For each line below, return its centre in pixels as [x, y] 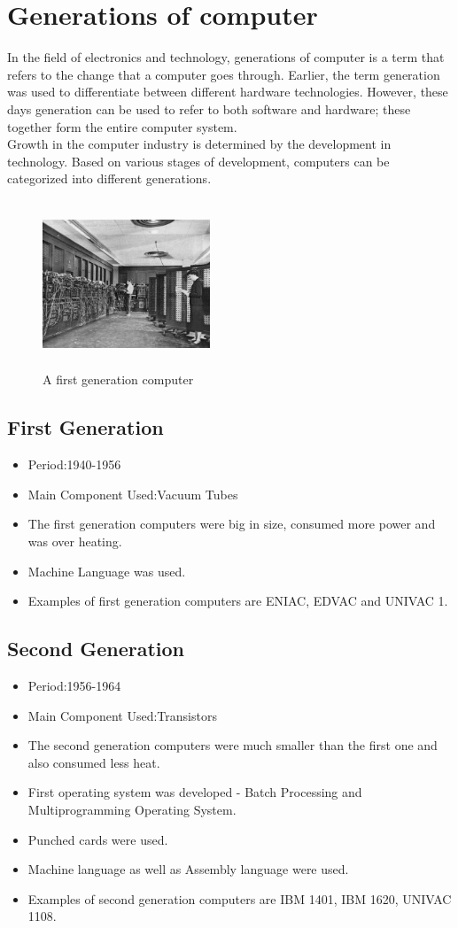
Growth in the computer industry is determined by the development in [199, 144]
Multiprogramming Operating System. [132, 809]
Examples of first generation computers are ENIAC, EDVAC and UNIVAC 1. [238, 601]
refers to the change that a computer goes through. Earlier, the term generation [224, 74]
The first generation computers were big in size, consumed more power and [232, 524]
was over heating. [75, 541]
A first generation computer [118, 379]
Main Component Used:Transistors [122, 715]
